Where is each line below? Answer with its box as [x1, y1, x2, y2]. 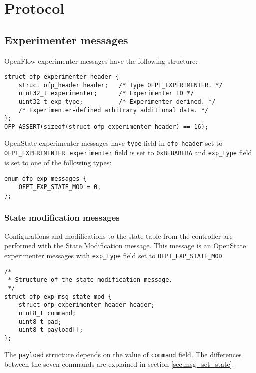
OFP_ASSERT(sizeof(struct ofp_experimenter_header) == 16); [4, 123, 209, 131]
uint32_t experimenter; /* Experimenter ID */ [18, 90, 194, 97]
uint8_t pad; [18, 318, 62, 325]
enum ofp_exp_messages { [4, 175, 87, 182]
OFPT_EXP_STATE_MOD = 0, [18, 183, 101, 191]
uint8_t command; [18, 309, 76, 317]
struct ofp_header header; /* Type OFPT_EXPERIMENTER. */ [18, 81, 223, 89]
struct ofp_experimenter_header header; [18, 301, 155, 309]
